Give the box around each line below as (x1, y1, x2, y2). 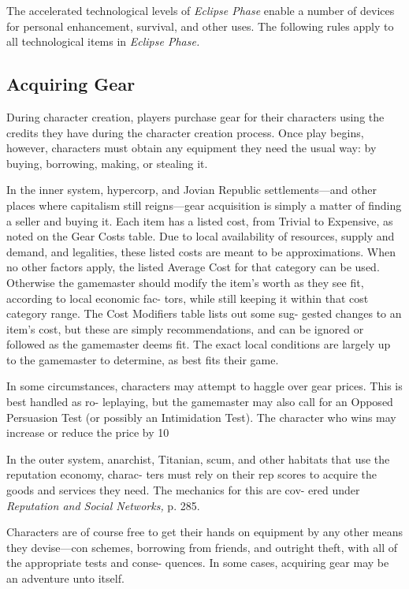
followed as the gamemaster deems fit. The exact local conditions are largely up (6, 336, 391, 352)
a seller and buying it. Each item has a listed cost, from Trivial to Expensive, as (6, 212, 393, 229)
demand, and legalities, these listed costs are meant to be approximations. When (6, 243, 396, 259)
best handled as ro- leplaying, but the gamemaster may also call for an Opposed (6, 393, 393, 410)
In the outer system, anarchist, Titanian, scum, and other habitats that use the (6, 450, 390, 467)
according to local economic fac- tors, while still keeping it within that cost (6, 289, 369, 306)
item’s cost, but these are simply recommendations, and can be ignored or (6, 320, 364, 337)
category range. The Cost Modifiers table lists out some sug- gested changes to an (6, 305, 402, 322)
